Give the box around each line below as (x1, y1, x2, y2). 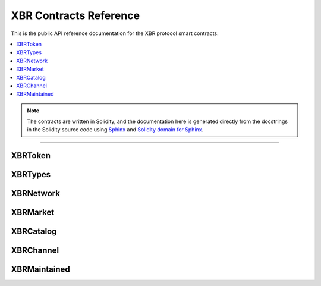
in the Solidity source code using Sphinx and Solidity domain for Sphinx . (27, 126, 204, 133)
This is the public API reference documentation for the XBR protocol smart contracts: (11, 30, 219, 37)
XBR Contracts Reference (11, 9, 140, 22)
